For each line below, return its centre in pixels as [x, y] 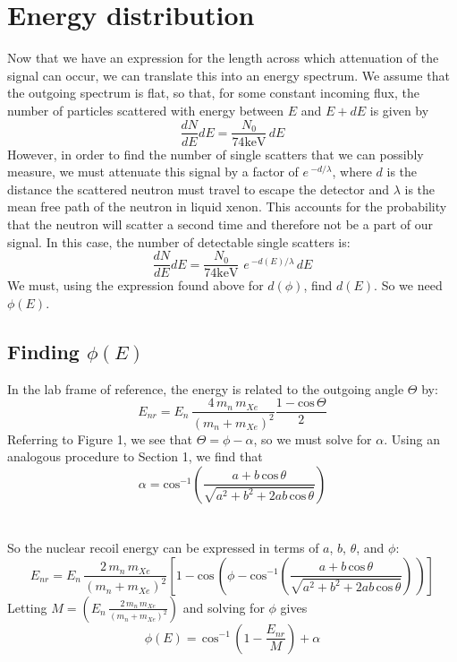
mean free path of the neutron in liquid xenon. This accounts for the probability [227, 206]
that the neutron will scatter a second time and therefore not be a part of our [220, 224]
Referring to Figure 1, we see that [100, 438]
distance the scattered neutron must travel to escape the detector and [199, 189]
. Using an [412, 438]
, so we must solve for [313, 438]
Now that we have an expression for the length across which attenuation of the [223, 58]
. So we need [408, 285]
